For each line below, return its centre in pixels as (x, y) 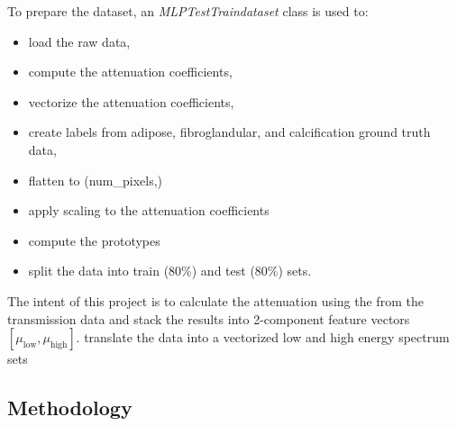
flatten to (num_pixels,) (96, 180)
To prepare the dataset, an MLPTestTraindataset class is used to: (188, 11)
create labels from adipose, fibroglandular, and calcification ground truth (229, 132)
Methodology (70, 408)
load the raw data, (79, 41)
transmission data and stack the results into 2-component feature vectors (209, 318)
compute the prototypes (94, 240)
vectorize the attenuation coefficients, (131, 101)
